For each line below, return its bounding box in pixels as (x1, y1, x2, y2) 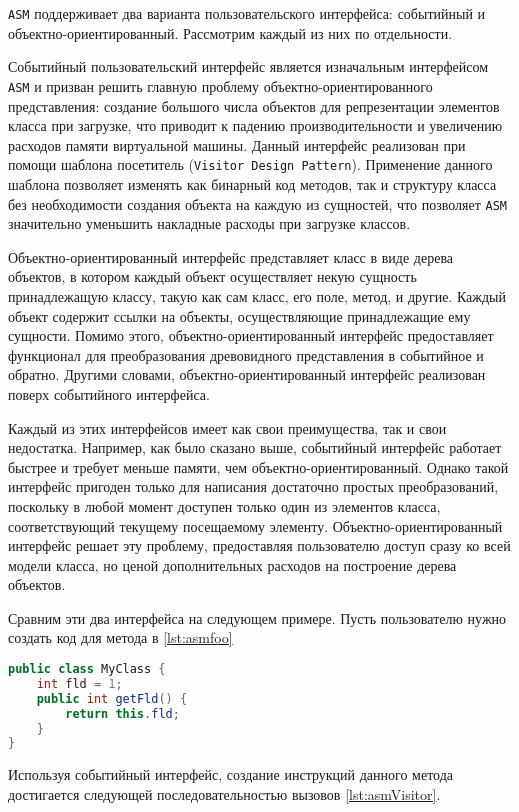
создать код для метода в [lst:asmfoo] (8, 627, 233, 648)
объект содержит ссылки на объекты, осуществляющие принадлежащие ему (8, 305, 471, 326)
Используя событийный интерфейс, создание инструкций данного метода (8, 764, 454, 785)
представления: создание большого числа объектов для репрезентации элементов (8, 95, 500, 116)
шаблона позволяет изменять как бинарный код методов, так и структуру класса (8, 173, 497, 194)
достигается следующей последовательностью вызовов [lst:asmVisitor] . (8, 783, 441, 804)
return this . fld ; (65, 706, 180, 721)
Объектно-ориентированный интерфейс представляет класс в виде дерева (8, 246, 454, 267)
